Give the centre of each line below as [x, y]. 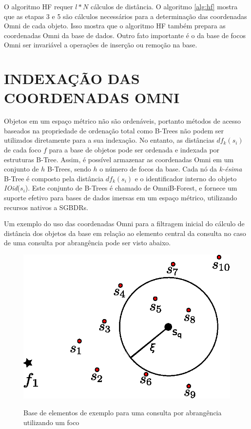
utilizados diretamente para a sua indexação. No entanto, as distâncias [109, 140]
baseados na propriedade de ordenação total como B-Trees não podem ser [114, 130]
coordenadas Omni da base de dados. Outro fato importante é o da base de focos [125, 35]
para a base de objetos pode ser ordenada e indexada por [134, 150]
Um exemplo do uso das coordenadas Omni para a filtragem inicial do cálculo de [124, 224]
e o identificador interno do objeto [186, 178]
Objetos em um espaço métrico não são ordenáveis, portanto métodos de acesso [122, 121]
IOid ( [12, 188]
